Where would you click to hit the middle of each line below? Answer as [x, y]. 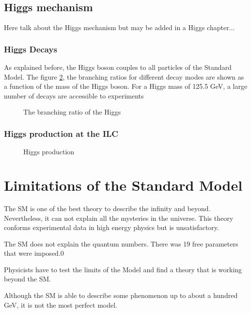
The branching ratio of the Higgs [72, 112]
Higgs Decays [31, 49]
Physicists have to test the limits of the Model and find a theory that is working [123, 269]
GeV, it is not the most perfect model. [61, 305]
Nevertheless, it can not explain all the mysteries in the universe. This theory [119, 218]
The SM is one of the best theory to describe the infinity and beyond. [107, 208]
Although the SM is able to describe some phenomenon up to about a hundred [121, 295]
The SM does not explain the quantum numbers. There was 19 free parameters [121, 243]
